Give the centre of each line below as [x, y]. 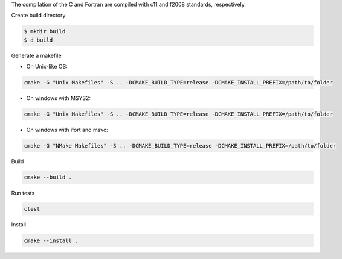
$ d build [38, 40]
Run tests [23, 193]
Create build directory [38, 16]
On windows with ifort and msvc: [67, 130]
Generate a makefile [36, 55]
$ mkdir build [45, 31]
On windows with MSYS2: [58, 98]
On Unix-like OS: [47, 67]
